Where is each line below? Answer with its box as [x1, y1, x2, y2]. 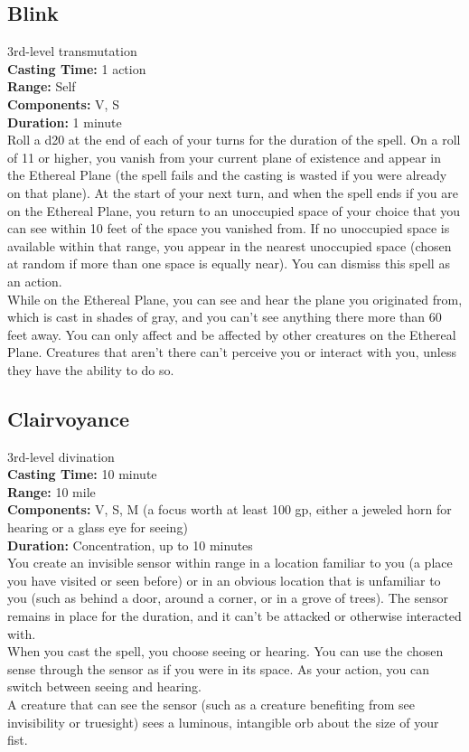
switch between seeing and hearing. [7, 677, 202, 696]
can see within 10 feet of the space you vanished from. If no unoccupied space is [7, 219, 450, 238]
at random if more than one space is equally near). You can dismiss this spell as [7, 254, 450, 273]
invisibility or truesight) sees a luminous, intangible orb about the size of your [7, 712, 439, 731]
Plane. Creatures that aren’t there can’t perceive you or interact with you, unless [7, 343, 456, 362]
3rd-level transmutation [7, 42, 137, 61]
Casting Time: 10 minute [7, 465, 157, 484]
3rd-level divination [7, 446, 115, 465]
